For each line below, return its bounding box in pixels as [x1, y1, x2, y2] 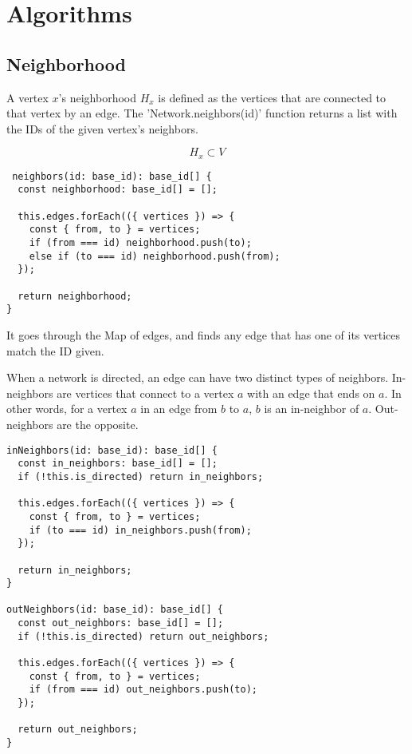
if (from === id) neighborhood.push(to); [29, 237, 252, 249]
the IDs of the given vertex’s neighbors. [6, 120, 198, 137]
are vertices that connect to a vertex [57, 384, 234, 401]
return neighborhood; [18, 290, 132, 302]
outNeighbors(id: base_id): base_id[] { [6, 604, 224, 616]
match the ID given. [6, 342, 104, 359]
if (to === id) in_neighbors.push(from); [29, 524, 252, 536]
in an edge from [140, 400, 218, 417]
